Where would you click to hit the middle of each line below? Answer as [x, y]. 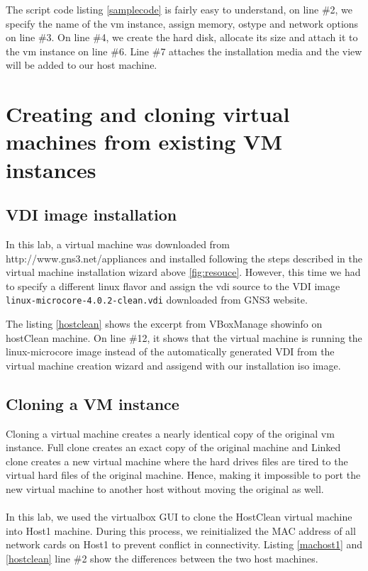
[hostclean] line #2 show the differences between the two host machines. [162, 558]
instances [51, 169]
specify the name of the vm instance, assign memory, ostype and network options [182, 23]
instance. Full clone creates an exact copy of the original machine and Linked [173, 447]
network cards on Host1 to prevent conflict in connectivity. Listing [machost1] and [184, 544]
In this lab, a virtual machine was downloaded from [118, 244]
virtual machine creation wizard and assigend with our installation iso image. [173, 365]
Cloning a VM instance [93, 403]
